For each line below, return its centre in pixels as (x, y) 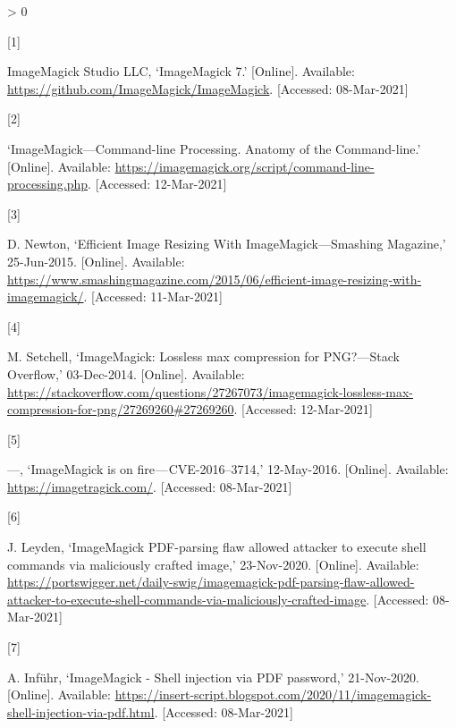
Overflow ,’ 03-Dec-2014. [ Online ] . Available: (126, 373)
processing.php (48, 184)
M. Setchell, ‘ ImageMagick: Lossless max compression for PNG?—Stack (203, 356)
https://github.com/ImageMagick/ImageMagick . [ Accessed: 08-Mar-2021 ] (208, 88)
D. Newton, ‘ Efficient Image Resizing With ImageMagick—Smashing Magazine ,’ (227, 244)
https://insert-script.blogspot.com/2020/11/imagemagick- (273, 694)
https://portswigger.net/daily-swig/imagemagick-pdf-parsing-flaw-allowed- (211, 582)
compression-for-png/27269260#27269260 (121, 409)
